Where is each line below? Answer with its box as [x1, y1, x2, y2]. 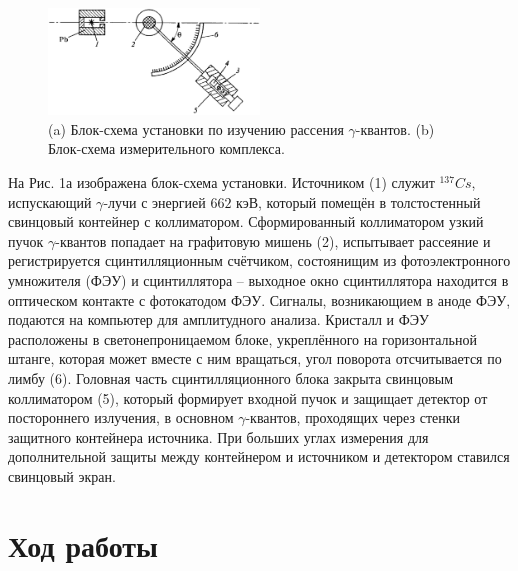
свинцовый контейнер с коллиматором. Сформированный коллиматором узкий [8, 211, 484, 232]
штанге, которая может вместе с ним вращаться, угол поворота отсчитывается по [8, 348, 502, 369]
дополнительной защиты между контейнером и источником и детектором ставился [8, 446, 510, 467]
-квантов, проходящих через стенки [245, 407, 460, 428]
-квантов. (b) [355, 118, 435, 139]
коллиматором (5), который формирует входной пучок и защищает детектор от [8, 387, 488, 408]
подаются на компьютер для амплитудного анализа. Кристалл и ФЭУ [8, 309, 429, 330]
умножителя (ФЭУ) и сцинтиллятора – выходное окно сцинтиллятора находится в [8, 269, 509, 290]
